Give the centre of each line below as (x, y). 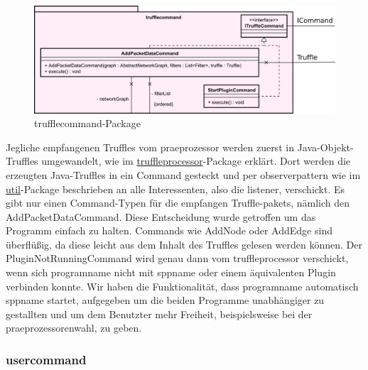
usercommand (46, 359)
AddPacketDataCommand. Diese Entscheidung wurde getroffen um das (161, 216)
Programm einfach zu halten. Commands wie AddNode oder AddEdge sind (169, 230)
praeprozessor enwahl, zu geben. (74, 328)
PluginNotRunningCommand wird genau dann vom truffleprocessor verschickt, (177, 258)
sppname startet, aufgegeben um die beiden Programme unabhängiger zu (165, 300)
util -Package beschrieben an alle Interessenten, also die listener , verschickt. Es (175, 189)
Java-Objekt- (325, 147)
